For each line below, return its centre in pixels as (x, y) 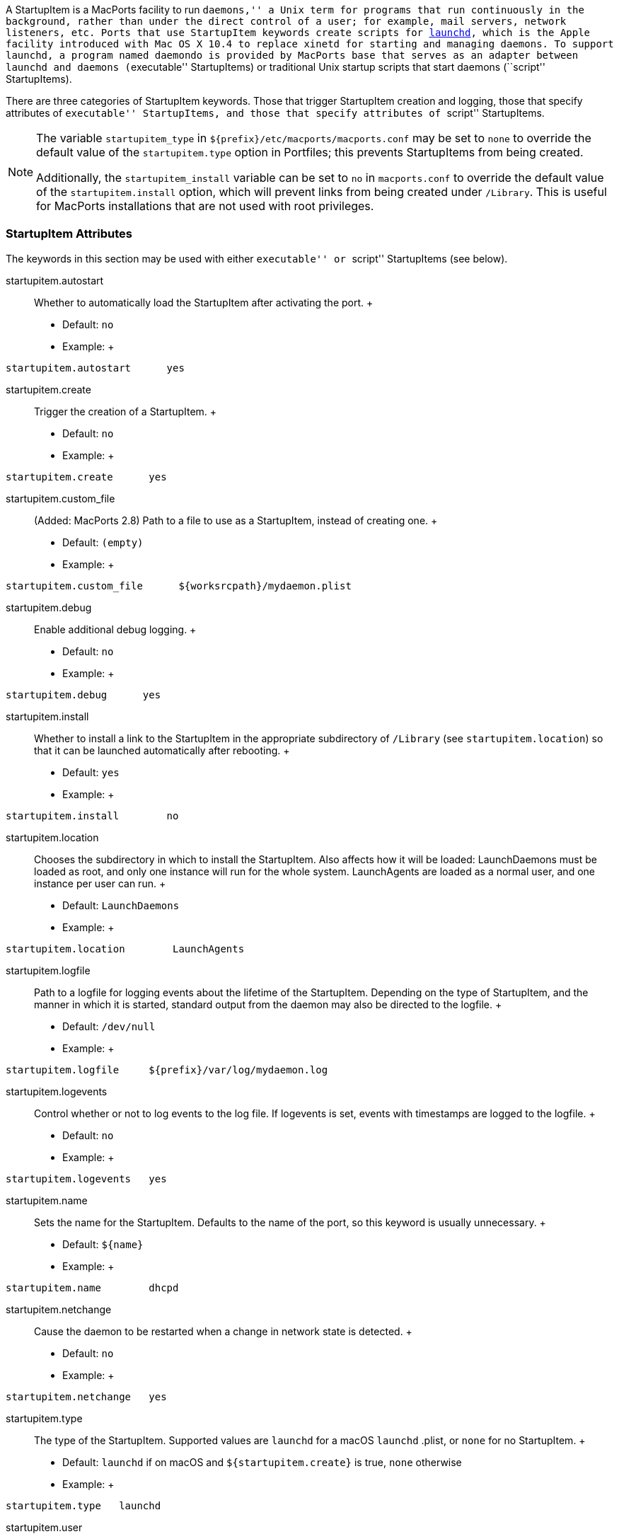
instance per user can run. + (100, 883)
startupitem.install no (92, 815)
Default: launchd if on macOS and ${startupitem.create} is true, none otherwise (262, 1462)
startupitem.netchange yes (86, 1396)
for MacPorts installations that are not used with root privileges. (205, 206)
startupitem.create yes (86, 477)
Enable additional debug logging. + (115, 629)
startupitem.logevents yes (86, 1178)
